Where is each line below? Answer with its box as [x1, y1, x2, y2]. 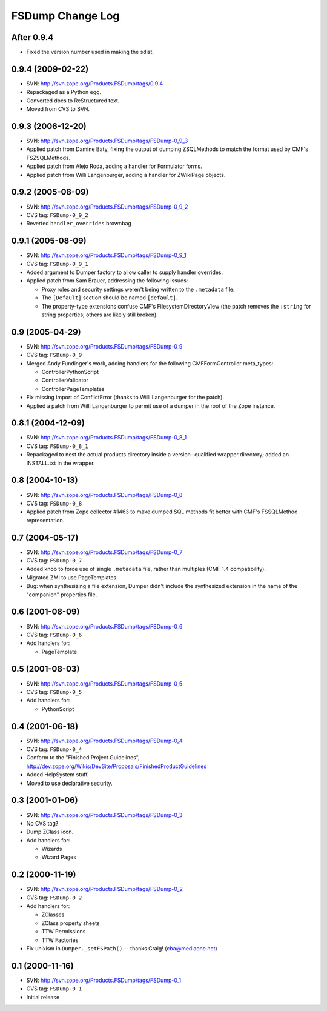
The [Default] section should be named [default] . [41, 294, 178, 301]
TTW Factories [41, 936, 79, 944]
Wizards [41, 846, 62, 853]
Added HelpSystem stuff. [26, 771, 89, 778]
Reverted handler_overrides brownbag [26, 220, 131, 227]
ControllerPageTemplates [41, 385, 105, 392]
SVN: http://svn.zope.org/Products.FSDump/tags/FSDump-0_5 [26, 679, 183, 687]
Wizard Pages [41, 853, 77, 861]
